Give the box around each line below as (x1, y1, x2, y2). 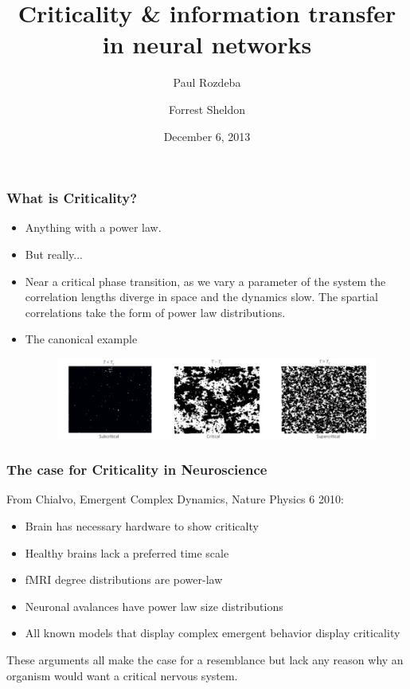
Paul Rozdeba (173, 74, 241, 91)
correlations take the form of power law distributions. (25, 303, 286, 320)
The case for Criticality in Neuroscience (6, 460, 267, 480)
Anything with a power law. (25, 219, 162, 236)
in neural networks (102, 28, 312, 61)
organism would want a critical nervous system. (6, 667, 238, 683)
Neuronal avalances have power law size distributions (25, 597, 283, 614)
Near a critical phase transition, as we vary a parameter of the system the (25, 272, 386, 289)
